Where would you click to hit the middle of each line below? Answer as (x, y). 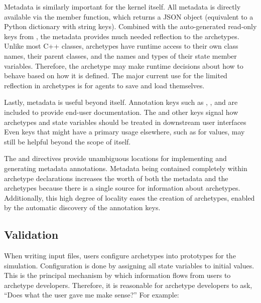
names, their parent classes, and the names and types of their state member (120, 55)
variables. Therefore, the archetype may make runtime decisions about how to (124, 65)
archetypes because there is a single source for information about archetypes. (122, 188)
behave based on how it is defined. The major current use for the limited (116, 75)
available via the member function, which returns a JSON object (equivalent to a (129, 16)
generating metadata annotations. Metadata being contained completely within (126, 168)
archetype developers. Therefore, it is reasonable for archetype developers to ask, (128, 285)
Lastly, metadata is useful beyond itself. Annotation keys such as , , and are (121, 102)
